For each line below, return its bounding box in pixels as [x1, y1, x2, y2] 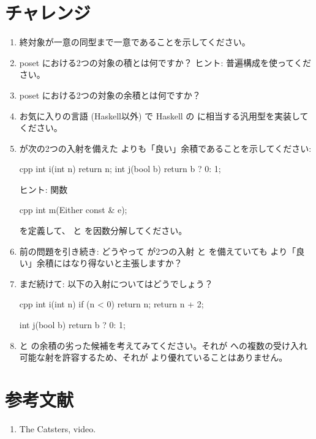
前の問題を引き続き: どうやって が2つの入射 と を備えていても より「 [19, 244, 296, 257]
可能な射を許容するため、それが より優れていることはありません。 [19, 351, 288, 364]
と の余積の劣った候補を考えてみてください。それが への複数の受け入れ [19, 339, 307, 351]
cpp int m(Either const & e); [19, 203, 127, 216]
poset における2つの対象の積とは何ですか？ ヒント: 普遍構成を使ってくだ [19, 56, 311, 69]
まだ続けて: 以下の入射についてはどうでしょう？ [19, 277, 213, 290]
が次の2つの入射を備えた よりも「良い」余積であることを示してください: [19, 141, 312, 154]
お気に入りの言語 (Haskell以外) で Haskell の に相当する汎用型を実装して [19, 109, 309, 122]
